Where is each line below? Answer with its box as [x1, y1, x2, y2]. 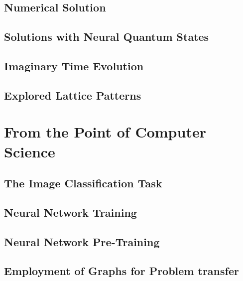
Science [4, 141, 55, 161]
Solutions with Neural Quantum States [4, 29, 209, 44]
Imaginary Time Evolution [4, 58, 144, 73]
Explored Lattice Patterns [4, 87, 141, 103]
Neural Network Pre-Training [4, 234, 160, 249]
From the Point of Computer [4, 122, 206, 142]
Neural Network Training [4, 204, 137, 220]
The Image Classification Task [4, 175, 162, 191]
